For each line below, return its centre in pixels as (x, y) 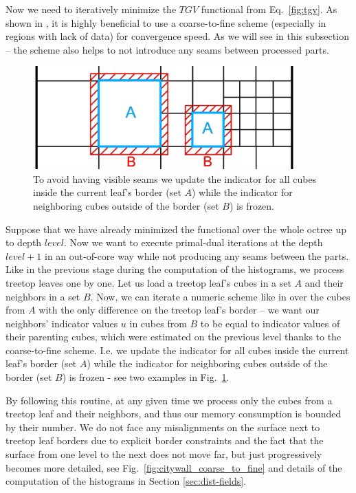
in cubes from (158, 323)
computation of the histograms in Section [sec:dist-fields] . (126, 481)
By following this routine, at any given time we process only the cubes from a (169, 400)
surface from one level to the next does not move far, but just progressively (164, 454)
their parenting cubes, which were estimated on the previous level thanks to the (174, 337)
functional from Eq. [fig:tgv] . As (269, 9)
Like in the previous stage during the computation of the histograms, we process (175, 269)
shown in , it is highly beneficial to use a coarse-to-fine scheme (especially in (166, 22)
